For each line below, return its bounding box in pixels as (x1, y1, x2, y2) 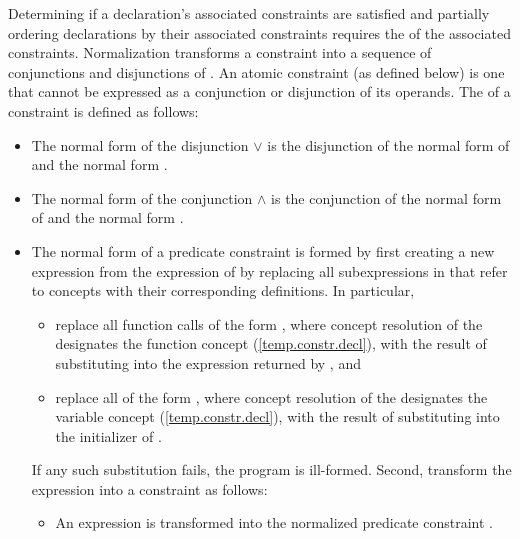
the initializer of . (55, 425, 162, 446)
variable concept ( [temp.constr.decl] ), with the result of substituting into (55, 406, 500, 427)
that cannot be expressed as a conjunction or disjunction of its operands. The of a (8, 81, 511, 102)
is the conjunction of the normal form (271, 187, 502, 208)
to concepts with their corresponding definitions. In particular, (31, 280, 415, 301)
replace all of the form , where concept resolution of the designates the (55, 386, 488, 407)
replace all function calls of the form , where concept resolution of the (55, 313, 483, 334)
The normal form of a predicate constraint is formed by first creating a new (31, 240, 495, 261)
